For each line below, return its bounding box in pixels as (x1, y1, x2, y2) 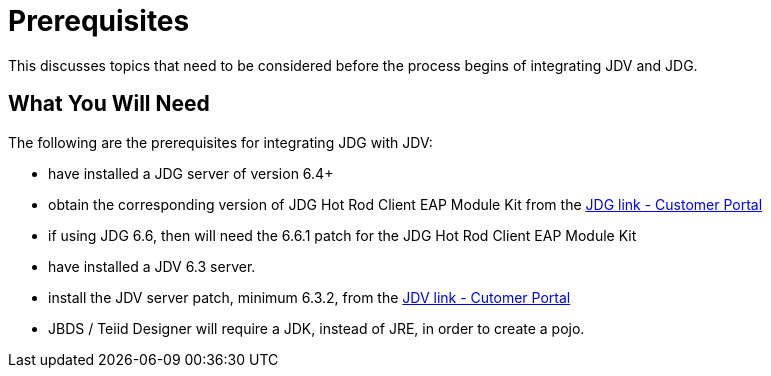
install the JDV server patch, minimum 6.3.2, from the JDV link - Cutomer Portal (48, 288, 571, 306)
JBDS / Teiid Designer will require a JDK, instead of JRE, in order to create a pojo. (48, 319, 585, 337)
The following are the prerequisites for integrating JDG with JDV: (8, 133, 433, 151)
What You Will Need (8, 91, 210, 117)
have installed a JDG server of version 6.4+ (48, 164, 334, 182)
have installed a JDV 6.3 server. (48, 257, 256, 275)
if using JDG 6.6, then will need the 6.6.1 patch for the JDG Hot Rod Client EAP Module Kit (48, 226, 637, 244)
